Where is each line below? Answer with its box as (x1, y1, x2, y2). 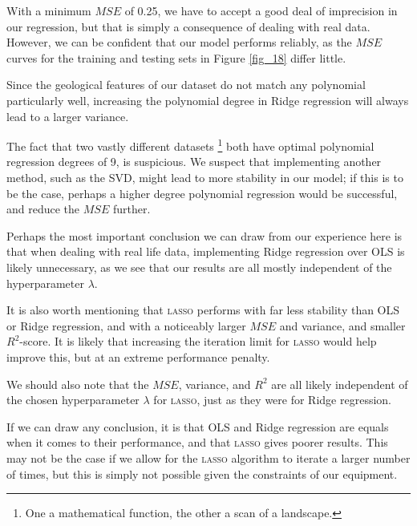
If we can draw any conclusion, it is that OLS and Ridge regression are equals (6, 418, 389, 435)
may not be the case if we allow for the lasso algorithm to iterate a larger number (6, 449, 411, 466)
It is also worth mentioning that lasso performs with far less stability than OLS (6, 301, 400, 318)
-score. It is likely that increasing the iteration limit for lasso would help (19, 333, 377, 350)
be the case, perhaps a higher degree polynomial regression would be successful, (6, 184, 398, 201)
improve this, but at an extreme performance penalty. (6, 348, 270, 365)
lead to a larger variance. (6, 107, 129, 124)
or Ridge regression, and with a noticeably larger (6, 317, 246, 334)
